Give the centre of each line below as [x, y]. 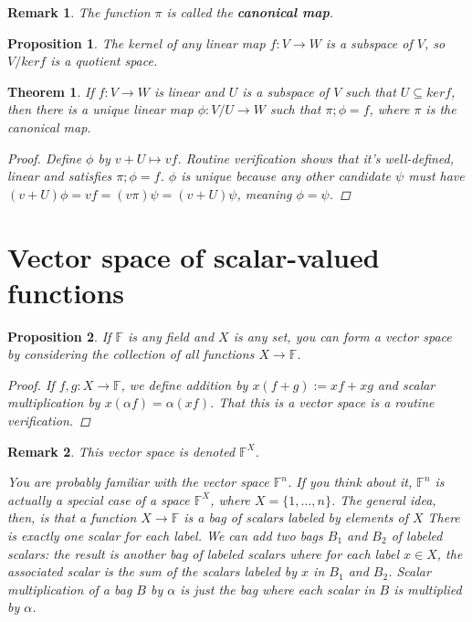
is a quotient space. [104, 61]
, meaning [264, 193]
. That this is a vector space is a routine [322, 402]
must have [436, 176]
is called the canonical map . [250, 12]
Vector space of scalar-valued [194, 256]
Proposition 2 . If [59, 336]
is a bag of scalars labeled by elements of [296, 517]
